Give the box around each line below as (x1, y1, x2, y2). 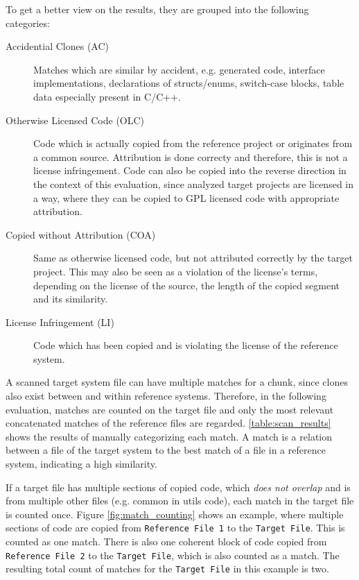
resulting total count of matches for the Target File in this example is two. (6, 561, 329, 576)
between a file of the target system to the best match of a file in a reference (6, 443, 326, 457)
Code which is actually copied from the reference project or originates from (33, 136, 353, 151)
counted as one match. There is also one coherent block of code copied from (6, 534, 327, 549)
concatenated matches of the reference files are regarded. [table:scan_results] (6, 416, 331, 430)
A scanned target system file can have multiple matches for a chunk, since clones (6, 375, 348, 389)
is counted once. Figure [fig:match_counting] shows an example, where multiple (6, 506, 344, 521)
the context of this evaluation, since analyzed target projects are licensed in (33, 176, 354, 191)
